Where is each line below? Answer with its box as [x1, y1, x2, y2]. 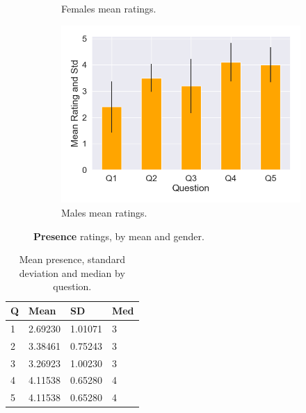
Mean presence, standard [19, 252, 125, 267]
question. [53, 279, 92, 294]
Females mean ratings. [61, 1, 156, 15]
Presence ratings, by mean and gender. [33, 228, 204, 243]
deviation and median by [19, 265, 125, 280]
